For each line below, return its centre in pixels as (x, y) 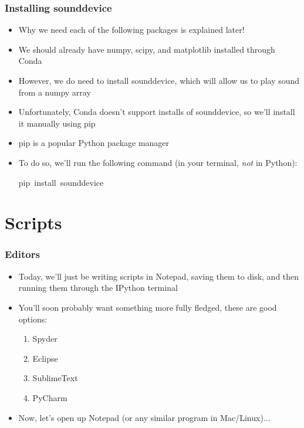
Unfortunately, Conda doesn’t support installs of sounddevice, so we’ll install (157, 112)
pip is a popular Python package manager (94, 143)
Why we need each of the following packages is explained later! (131, 30)
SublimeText (55, 378)
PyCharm (50, 397)
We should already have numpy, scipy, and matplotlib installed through (147, 49)
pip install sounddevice (61, 182)
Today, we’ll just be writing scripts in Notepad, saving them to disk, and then (159, 276)
